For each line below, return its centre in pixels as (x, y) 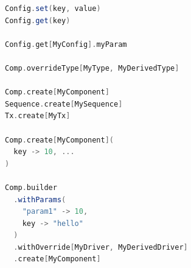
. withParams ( (40, 199)
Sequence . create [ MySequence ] (64, 104)
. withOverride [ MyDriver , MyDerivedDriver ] (101, 247)
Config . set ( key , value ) (53, 9)
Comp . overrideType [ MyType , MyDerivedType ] (92, 68)
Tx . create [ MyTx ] (38, 116)
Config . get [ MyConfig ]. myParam (66, 44)
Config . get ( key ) (38, 20)
